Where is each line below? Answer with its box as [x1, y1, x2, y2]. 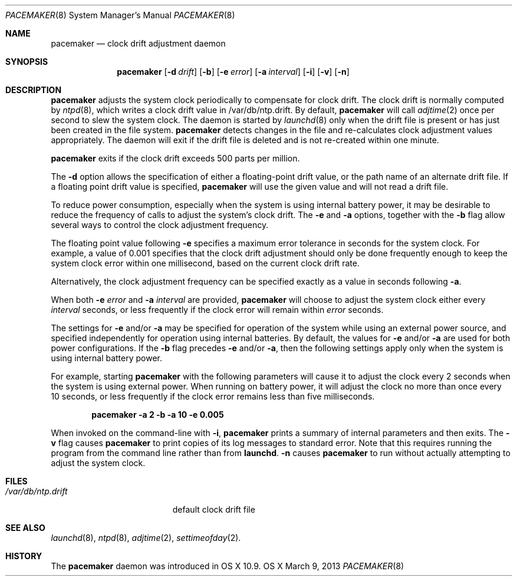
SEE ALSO [5, 523, 45, 533]
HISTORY [5, 551, 42, 561]
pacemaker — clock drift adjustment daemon [51, 38, 226, 48]
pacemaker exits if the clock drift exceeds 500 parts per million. [51, 153, 300, 163]
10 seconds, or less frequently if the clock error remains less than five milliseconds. [51, 391, 375, 401]
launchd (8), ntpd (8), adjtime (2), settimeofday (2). [51, 533, 241, 543]
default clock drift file [172, 504, 255, 514]
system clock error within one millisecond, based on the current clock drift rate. [51, 258, 360, 268]
